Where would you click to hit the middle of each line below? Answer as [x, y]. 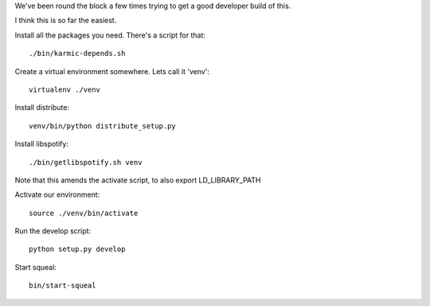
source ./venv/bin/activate [84, 213]
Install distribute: [42, 108]
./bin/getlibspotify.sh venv [86, 162]
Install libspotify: [42, 144]
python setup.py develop [77, 249]
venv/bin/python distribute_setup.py [103, 126]
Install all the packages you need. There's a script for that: [110, 35]
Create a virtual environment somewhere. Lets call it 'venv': [112, 71]
